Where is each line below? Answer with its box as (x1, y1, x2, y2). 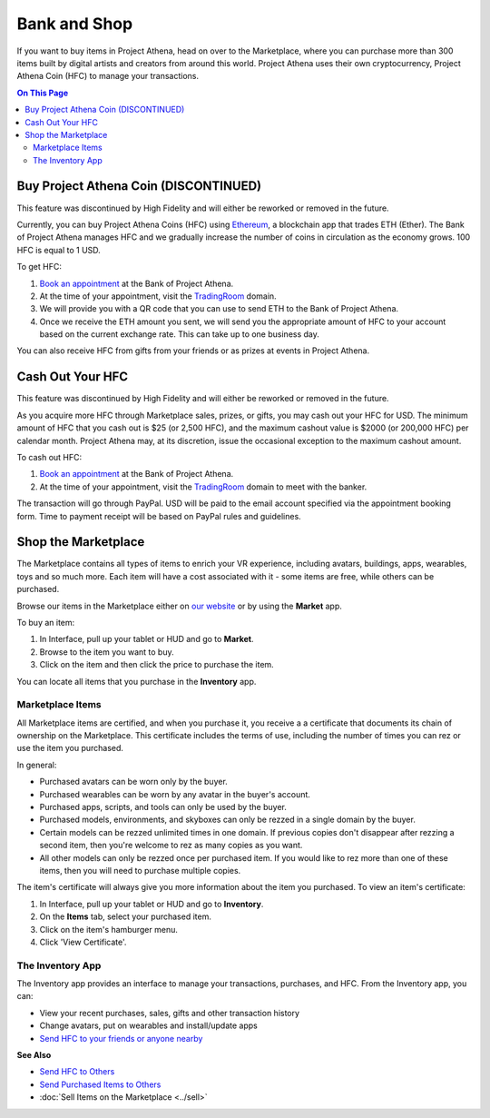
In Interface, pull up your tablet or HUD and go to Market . (39, 634, 254, 645)
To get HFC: (16, 262, 63, 272)
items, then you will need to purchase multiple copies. (39, 865, 241, 876)
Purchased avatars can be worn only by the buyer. (39, 777, 229, 787)
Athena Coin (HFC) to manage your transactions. (16, 71, 200, 82)
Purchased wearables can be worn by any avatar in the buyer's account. (39, 788, 310, 799)
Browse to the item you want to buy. (39, 646, 174, 658)
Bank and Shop (16, 14, 133, 34)
